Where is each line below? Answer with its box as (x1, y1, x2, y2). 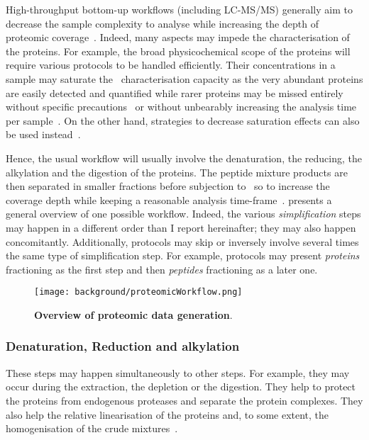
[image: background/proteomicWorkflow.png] (34, 287, 243, 298)
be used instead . (6, 127, 81, 142)
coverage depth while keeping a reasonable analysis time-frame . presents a (6, 192, 332, 207)
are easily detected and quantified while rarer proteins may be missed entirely (6, 85, 343, 100)
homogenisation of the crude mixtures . (6, 421, 178, 436)
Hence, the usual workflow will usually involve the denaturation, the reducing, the (6, 150, 362, 165)
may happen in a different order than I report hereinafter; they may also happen (6, 220, 356, 235)
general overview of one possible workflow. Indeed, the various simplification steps (6, 206, 361, 221)
